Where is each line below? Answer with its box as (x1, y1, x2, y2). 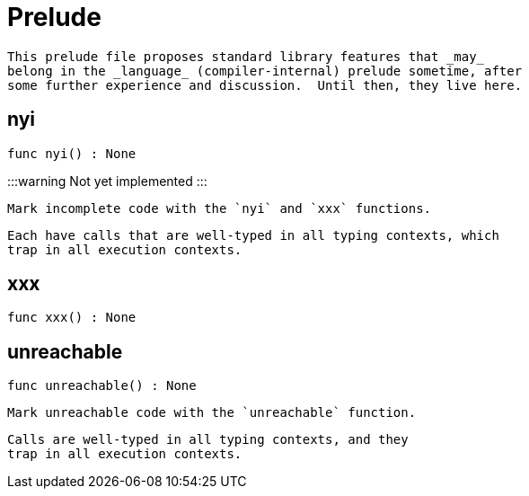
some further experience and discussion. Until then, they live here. (7, 77, 523, 93)
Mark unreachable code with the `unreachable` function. (7, 405, 417, 421)
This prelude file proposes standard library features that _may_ (7, 49, 485, 64)
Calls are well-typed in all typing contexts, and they (7, 432, 409, 447)
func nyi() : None (7, 146, 137, 161)
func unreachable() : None (7, 378, 197, 394)
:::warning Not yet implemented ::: (7, 173, 207, 189)
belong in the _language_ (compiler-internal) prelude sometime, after (7, 63, 523, 78)
